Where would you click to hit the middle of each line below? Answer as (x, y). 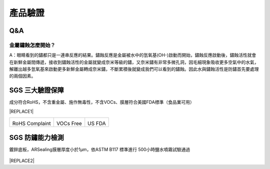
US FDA (97, 124)
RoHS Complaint (31, 124)
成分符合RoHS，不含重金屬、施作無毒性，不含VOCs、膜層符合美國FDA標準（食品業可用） (102, 102)
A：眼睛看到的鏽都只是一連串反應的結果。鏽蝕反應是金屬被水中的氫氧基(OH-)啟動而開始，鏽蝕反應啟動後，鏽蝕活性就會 (133, 55)
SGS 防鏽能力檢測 (37, 137)
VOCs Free (69, 124)
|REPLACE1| (21, 111)
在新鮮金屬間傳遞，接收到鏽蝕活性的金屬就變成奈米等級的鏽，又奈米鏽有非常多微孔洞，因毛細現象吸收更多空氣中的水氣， (134, 62)
